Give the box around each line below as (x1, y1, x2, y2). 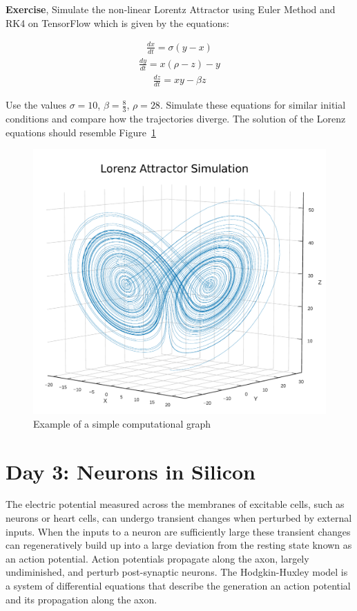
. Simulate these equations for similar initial (160, 98, 346, 112)
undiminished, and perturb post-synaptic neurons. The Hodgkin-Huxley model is (6, 565, 348, 579)
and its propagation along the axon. (6, 592, 157, 606)
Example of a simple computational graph (33, 416, 211, 430)
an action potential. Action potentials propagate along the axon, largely (6, 551, 309, 565)
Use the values (6, 98, 67, 112)
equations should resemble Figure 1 (6, 125, 156, 139)
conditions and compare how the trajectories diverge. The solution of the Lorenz (6, 111, 346, 125)
